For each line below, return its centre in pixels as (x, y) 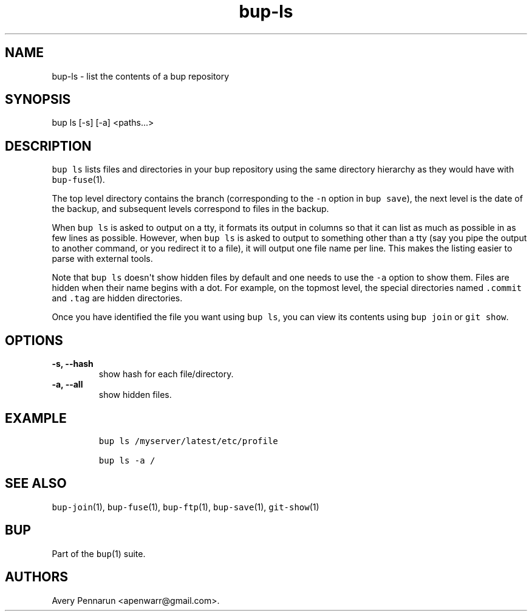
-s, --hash (73, 364)
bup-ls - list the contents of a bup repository (141, 76)
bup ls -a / (127, 460)
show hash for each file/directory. (166, 374)
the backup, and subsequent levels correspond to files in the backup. (190, 209)
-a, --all (67, 385)
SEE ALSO (36, 484)
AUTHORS (37, 577)
